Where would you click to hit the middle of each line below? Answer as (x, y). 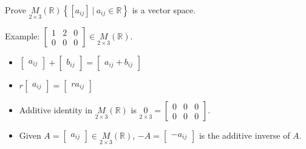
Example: (22, 36)
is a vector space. (164, 10)
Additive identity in (56, 110)
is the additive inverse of (244, 135)
